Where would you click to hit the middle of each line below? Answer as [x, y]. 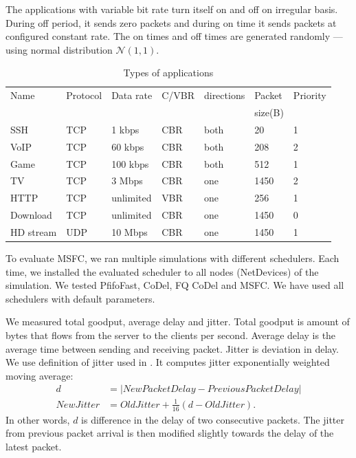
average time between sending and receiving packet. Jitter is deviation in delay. [172, 348]
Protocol [84, 95]
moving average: [40, 375]
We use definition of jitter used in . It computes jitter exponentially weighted [168, 362]
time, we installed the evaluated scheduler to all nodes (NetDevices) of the [162, 271]
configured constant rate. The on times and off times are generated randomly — [174, 36]
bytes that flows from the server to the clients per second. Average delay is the [171, 335]
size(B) [269, 112]
